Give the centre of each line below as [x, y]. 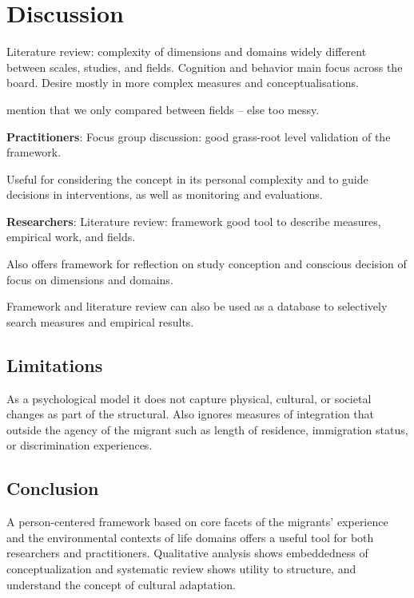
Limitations [55, 364]
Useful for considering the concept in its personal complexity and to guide [187, 178]
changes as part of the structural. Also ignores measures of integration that [191, 414]
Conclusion [53, 488]
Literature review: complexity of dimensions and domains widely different [187, 51]
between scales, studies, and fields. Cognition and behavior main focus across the [205, 67]
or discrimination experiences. [80, 445]
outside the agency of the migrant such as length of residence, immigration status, [207, 429]
